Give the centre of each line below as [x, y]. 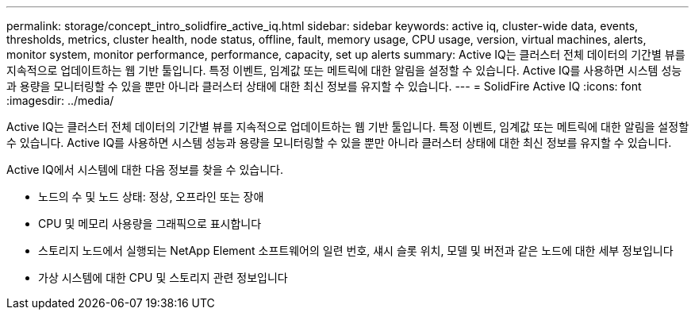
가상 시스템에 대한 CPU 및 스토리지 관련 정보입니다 [163, 277]
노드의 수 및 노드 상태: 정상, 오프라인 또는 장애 [151, 197]
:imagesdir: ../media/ [60, 100]
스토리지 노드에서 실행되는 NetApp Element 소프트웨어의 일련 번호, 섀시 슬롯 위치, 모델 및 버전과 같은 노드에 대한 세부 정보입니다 [356, 250]
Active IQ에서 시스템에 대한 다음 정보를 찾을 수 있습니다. [145, 170]
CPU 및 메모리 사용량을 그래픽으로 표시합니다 [150, 224]
